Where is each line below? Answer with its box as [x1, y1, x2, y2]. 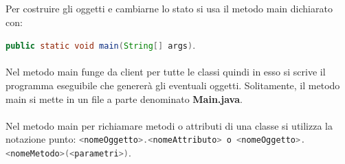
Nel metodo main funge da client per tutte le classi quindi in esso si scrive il [5, 65, 326, 79]
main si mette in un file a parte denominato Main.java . [5, 91, 243, 106]
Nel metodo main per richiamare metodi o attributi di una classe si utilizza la [5, 118, 333, 132]
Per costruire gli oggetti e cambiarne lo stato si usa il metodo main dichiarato [5, 1, 333, 15]
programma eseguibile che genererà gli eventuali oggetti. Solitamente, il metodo [5, 78, 340, 93]
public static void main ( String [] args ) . [5, 38, 196, 52]
